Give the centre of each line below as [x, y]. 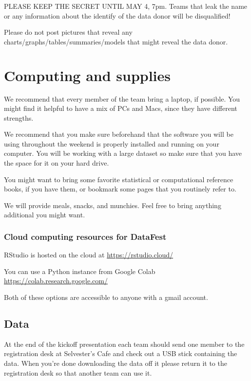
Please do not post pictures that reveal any [68, 32]
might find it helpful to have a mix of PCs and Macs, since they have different [121, 108]
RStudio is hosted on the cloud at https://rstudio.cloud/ [89, 255]
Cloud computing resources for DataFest [85, 236]
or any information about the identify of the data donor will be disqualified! [117, 15]
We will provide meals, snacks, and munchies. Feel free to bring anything [113, 205]
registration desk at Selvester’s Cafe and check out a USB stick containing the [121, 353]
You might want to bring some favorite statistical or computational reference [119, 179]
